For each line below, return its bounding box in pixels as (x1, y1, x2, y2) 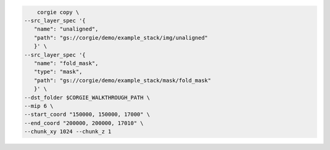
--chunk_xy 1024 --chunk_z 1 (24, 128, 112, 135)
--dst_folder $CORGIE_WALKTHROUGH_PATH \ (24, 94, 150, 101)
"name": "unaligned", (34, 26, 99, 33)
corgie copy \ (37, 9, 79, 15)
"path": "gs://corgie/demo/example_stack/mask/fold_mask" (34, 77, 211, 84)
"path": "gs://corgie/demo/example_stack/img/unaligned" (34, 34, 208, 41)
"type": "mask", (34, 68, 82, 76)
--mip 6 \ (24, 102, 54, 109)
